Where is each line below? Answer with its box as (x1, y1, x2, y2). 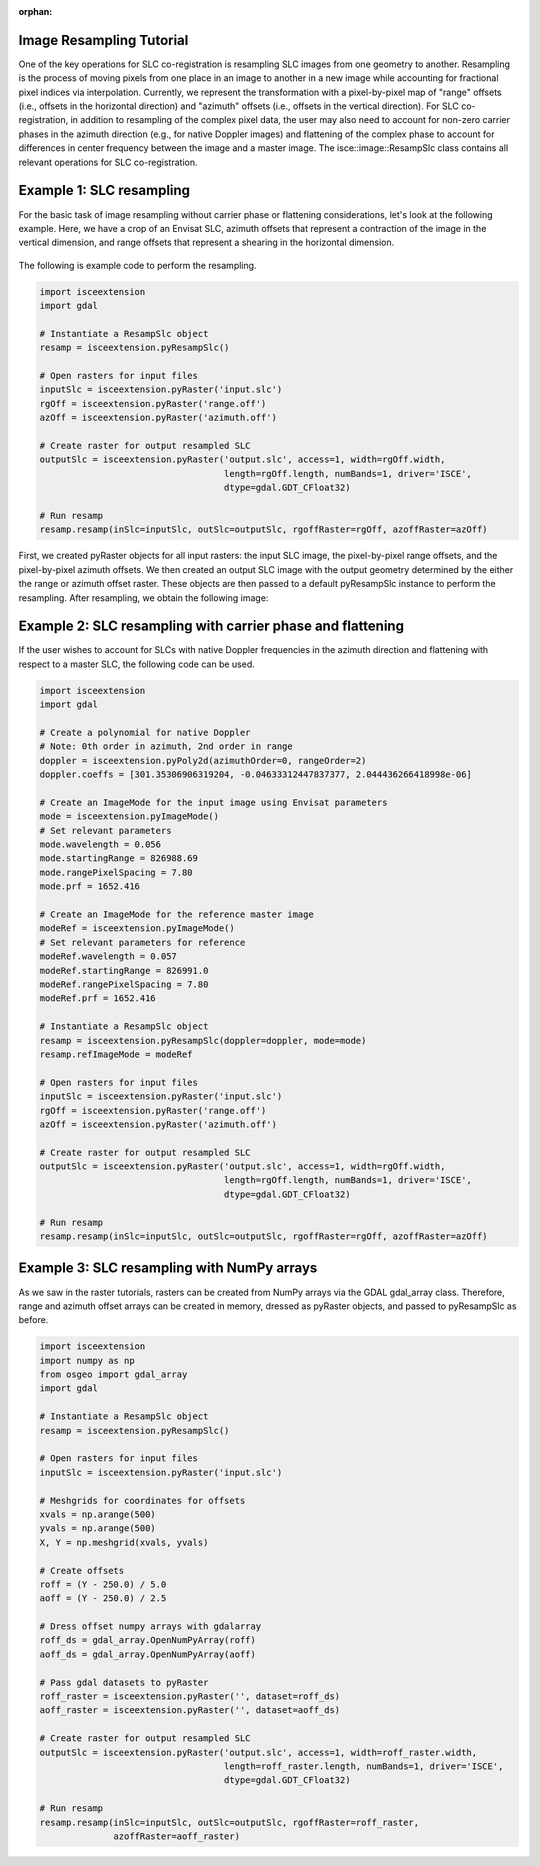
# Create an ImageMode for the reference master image (39, 909, 314, 920)
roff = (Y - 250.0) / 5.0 (39, 1578, 167, 1590)
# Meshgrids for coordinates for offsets (39, 1495, 246, 1506)
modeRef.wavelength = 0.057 (39, 951, 177, 962)
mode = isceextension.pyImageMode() (39, 811, 220, 822)
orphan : (18, 6, 53, 17)
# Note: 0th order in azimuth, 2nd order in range (39, 741, 294, 752)
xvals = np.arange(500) (39, 1508, 157, 1520)
